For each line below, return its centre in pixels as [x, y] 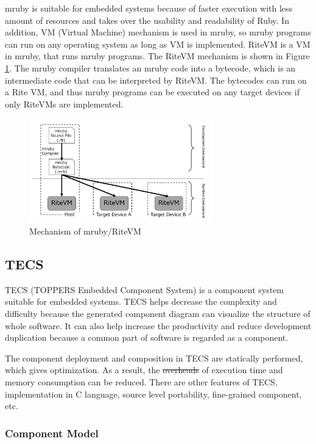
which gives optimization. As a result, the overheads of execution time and [144, 370]
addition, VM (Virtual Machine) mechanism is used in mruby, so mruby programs [158, 32]
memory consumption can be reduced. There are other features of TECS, [141, 381]
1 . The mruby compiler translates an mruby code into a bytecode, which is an [150, 67]
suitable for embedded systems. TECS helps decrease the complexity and [141, 301]
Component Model [52, 433]
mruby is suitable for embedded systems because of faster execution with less [149, 8]
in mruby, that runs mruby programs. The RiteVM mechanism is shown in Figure [157, 56]
